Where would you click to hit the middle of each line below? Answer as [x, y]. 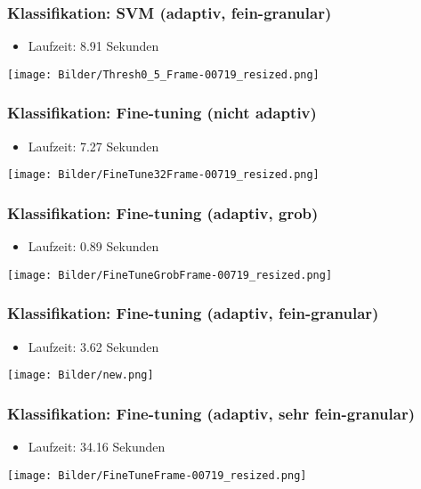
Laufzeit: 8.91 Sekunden [93, 46]
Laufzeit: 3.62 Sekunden [93, 346]
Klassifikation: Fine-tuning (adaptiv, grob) [163, 212]
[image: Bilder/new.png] [81, 375]
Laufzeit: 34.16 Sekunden [97, 447]
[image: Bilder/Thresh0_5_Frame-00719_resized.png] [163, 74]
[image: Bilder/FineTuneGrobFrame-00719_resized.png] [170, 275]
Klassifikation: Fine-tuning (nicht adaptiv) [162, 113]
